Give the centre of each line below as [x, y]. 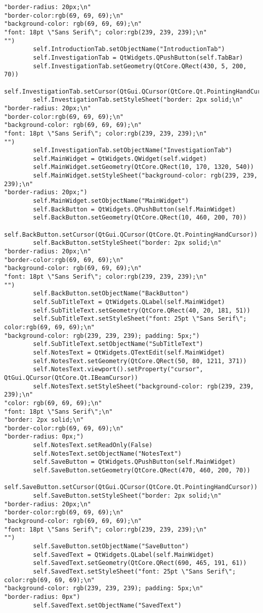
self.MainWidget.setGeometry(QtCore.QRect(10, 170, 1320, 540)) [143, 167]
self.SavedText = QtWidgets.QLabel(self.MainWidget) [124, 555]
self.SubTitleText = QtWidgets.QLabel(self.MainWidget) [129, 302]
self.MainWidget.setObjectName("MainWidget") [111, 201]
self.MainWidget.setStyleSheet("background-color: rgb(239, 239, [145, 176]
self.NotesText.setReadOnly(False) [93, 445]
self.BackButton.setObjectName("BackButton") [111, 294]
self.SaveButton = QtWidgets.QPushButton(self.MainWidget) [135, 462]
